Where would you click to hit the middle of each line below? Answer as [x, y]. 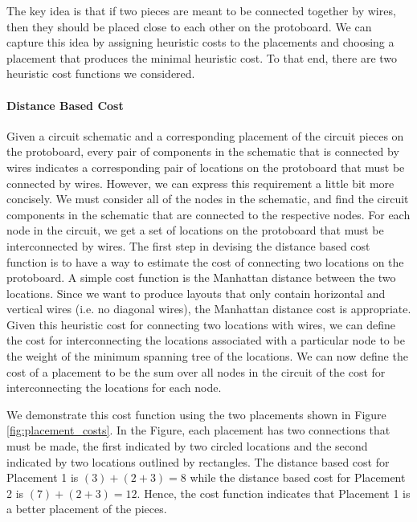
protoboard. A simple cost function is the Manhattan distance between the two [201, 277]
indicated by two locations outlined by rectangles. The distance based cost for [198, 461]
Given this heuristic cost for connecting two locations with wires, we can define [201, 324]
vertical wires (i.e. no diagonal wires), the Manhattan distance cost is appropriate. [209, 309]
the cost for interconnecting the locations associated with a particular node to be [206, 340]
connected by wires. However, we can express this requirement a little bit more [200, 183]
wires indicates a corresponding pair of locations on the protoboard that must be [206, 167]
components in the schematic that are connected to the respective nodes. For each [208, 214]
